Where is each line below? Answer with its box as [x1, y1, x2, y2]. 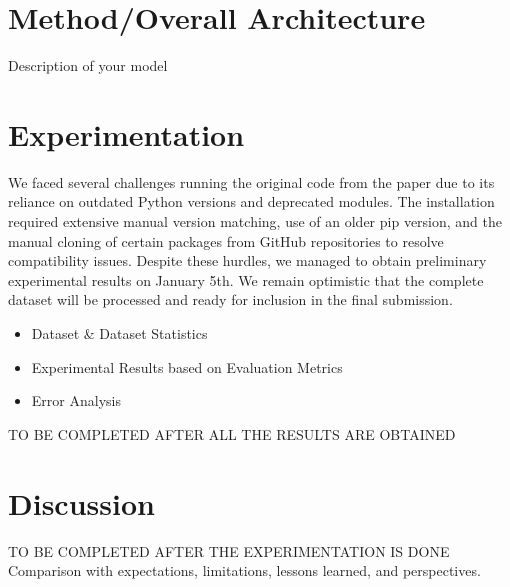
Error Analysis [31, 390, 121, 411]
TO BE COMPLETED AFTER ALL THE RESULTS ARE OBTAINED [8, 423, 456, 444]
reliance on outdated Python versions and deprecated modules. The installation [8, 191, 495, 212]
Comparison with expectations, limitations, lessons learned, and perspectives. [8, 560, 481, 581]
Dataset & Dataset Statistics [31, 323, 208, 343]
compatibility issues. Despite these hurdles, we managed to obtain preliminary [8, 250, 487, 271]
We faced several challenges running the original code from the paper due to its [8, 171, 495, 192]
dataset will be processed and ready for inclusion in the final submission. [8, 289, 453, 310]
